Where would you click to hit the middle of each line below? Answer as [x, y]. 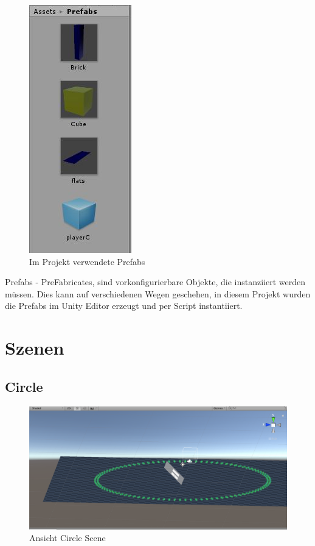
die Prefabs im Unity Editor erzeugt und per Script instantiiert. [124, 306]
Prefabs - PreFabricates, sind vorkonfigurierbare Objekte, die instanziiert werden [155, 282]
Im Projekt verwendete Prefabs [87, 261]
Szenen [35, 348]
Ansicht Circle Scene [67, 538]
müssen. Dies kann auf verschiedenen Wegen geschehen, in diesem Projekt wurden [158, 293]
